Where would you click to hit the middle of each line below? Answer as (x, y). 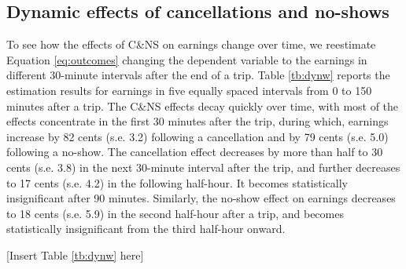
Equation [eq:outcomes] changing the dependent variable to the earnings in (187, 59)
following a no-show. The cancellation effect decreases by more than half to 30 (195, 152)
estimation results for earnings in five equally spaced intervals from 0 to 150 (189, 90)
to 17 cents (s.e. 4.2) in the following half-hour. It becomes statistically (177, 182)
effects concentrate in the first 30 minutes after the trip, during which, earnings (197, 121)
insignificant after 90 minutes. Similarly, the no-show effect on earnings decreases (201, 198)
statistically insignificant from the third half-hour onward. (146, 229)
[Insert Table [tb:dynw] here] (75, 254)
